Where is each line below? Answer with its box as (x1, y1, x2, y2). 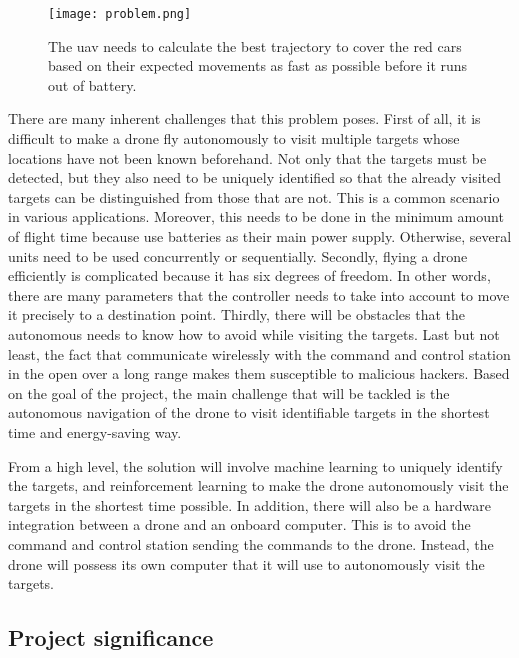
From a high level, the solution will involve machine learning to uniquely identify (8, 455, 503, 476)
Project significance (8, 622, 214, 653)
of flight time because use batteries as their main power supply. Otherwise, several (8, 226, 512, 246)
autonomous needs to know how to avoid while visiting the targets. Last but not (8, 323, 500, 344)
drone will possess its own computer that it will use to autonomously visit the (8, 553, 485, 574)
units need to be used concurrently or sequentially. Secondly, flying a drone (8, 245, 468, 266)
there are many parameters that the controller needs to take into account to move (8, 284, 510, 305)
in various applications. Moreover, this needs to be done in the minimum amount (8, 206, 504, 227)
